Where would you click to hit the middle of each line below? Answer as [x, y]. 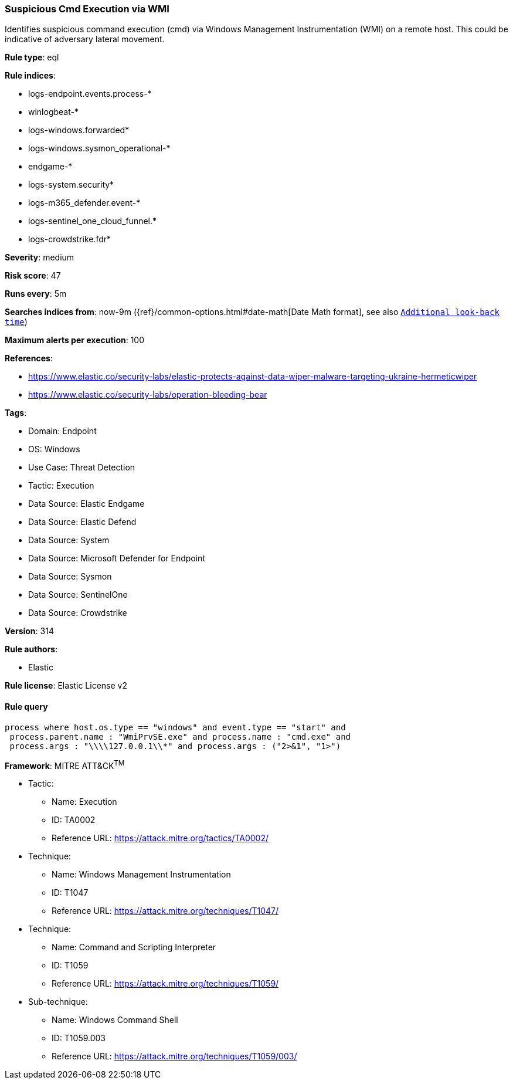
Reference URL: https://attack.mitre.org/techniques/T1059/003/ [174, 1056]
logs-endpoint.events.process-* [90, 94]
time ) [16, 322]
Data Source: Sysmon [70, 577]
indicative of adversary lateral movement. [85, 39]
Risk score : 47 [33, 276]
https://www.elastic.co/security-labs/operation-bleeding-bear [148, 395]
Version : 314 [29, 631]
